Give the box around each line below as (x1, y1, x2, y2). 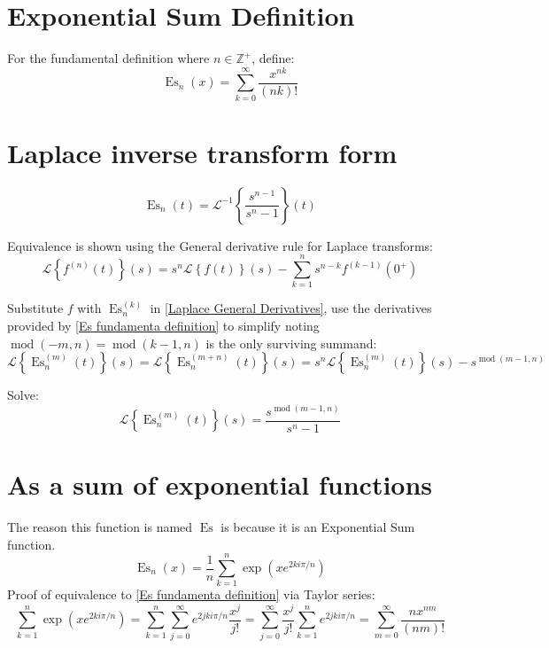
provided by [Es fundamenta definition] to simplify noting (7, 316, 320, 335)
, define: (251, 49, 295, 67)
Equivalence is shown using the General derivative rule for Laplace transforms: (7, 236, 433, 254)
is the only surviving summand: (205, 333, 377, 352)
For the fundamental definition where (7, 49, 210, 67)
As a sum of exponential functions (7, 466, 433, 503)
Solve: (7, 386, 39, 404)
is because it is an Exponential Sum (220, 518, 415, 536)
